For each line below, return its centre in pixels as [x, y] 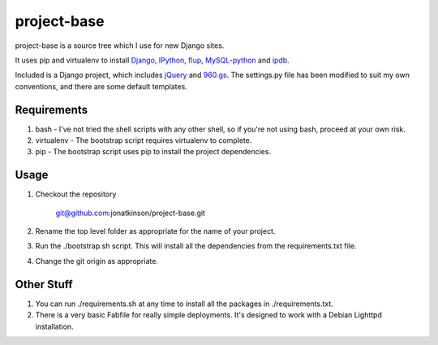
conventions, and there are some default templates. [101, 86]
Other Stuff [44, 284]
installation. [54, 326]
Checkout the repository [76, 194]
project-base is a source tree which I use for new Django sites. [120, 45]
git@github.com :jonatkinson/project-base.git [131, 213]
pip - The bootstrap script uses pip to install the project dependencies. [153, 152]
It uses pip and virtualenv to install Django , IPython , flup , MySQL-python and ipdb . [152, 60]
